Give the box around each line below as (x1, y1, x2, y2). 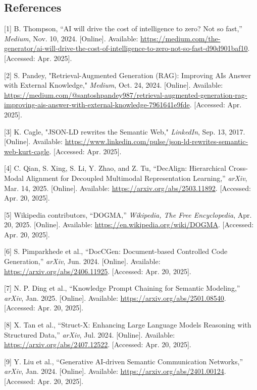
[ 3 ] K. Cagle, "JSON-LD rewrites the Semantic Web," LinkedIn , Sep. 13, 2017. (4, 126, 245, 137)
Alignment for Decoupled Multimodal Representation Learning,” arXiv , (26, 172, 247, 183)
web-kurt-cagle (4, 146, 49, 156)
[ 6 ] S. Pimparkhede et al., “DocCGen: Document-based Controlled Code (4, 246, 228, 256)
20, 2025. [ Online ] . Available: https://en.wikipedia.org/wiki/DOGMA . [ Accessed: (4, 219, 254, 230)
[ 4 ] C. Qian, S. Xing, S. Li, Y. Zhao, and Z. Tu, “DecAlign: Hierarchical (4, 163, 226, 173)
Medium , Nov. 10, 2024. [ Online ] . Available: (4, 33, 138, 43)
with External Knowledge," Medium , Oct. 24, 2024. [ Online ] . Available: (4, 80, 223, 90)
